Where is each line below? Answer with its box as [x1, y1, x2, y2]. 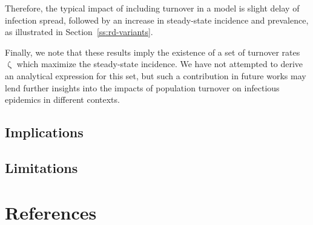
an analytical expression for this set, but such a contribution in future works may [5, 69, 306, 82]
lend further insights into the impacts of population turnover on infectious [5, 81, 280, 94]
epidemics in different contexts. [5, 93, 120, 106]
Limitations [5, 158, 78, 177]
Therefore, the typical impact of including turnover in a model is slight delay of [5, 2, 300, 14]
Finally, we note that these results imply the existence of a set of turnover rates [5, 45, 300, 58]
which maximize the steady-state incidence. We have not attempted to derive [16, 57, 303, 70]
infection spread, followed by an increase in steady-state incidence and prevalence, [5, 13, 309, 26]
